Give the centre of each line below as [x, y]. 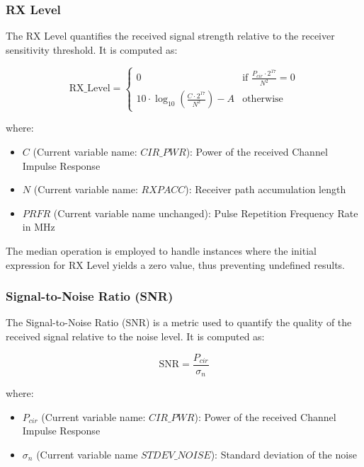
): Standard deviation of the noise [284, 454]
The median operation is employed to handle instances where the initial [161, 250]
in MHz [39, 227]
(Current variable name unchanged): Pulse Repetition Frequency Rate [206, 213]
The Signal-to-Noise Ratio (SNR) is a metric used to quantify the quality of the [179, 322]
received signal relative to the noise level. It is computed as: [135, 336]
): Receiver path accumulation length [266, 189]
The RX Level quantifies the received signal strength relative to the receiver [170, 36]
